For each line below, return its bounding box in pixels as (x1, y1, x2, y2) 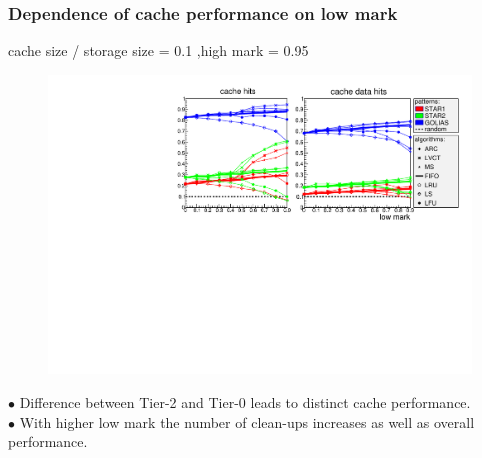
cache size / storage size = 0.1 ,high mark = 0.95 (8, 40, 309, 61)
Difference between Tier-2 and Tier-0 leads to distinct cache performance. (19, 392, 471, 413)
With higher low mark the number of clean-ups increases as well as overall (19, 411, 475, 432)
